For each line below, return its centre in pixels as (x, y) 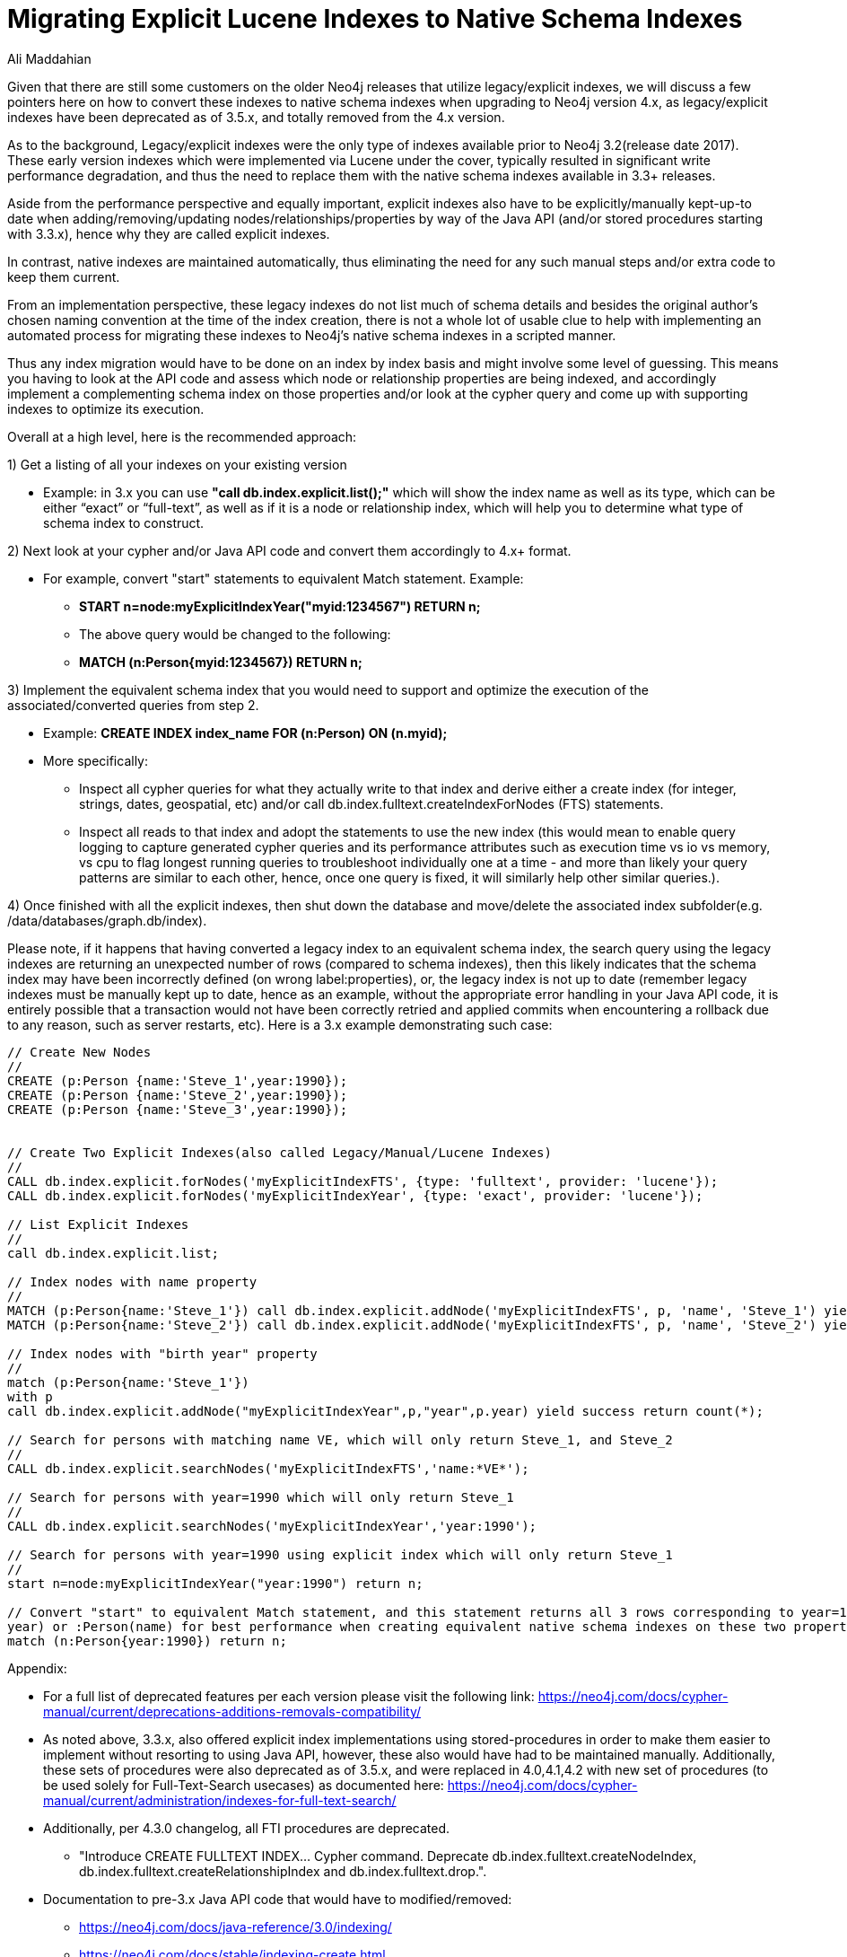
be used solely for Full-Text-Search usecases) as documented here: (244, 1785)
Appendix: (37, 1668)
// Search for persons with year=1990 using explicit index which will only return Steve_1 (340, 1554)
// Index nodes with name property (132, 1281)
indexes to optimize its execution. (106, 408)
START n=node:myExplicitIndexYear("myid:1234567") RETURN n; (280, 606)
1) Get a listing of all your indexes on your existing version (177, 464)
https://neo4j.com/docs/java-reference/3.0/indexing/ (236, 1926)
